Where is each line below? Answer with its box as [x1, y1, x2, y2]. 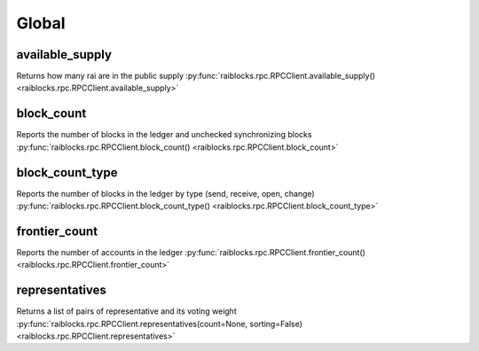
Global [16, 13, 66, 33]
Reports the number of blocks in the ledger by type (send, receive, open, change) [16, 188, 315, 199]
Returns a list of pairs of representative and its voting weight [16, 306, 237, 316]
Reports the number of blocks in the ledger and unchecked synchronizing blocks [16, 129, 312, 140]
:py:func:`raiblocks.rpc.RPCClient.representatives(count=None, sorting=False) [16, 318, 303, 329]
